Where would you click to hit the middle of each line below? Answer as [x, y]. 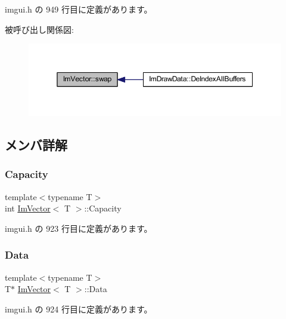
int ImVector [28, 208]
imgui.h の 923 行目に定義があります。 [79, 228]
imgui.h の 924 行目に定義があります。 [79, 309]
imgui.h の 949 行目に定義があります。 [79, 9]
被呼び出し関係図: [39, 29]
